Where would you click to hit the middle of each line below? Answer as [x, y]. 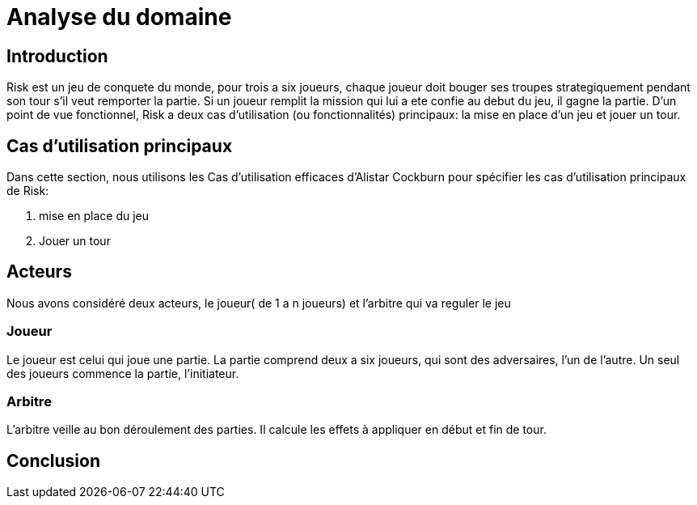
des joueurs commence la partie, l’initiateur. [123, 373]
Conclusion [54, 460]
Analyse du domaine [119, 17]
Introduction [57, 56]
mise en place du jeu [94, 216]
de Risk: [28, 191]
